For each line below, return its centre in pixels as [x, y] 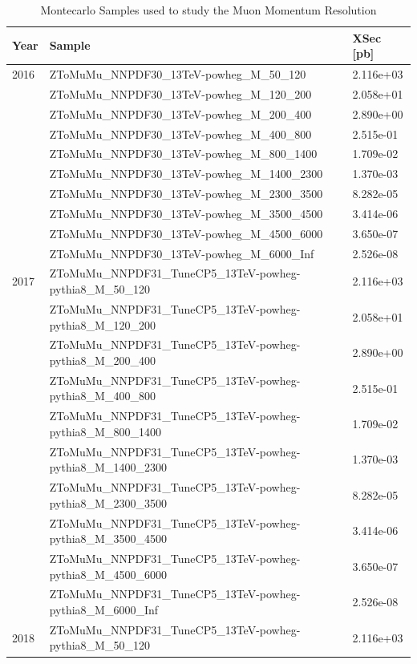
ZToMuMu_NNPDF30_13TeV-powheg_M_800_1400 [183, 154]
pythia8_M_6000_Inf [104, 609]
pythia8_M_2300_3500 [108, 502]
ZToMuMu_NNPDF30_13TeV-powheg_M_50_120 [178, 74]
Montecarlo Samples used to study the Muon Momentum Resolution [208, 10]
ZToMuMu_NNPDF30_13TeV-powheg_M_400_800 [180, 134]
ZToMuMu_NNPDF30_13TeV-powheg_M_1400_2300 [186, 174]
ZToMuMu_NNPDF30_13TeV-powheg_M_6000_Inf [182, 253]
